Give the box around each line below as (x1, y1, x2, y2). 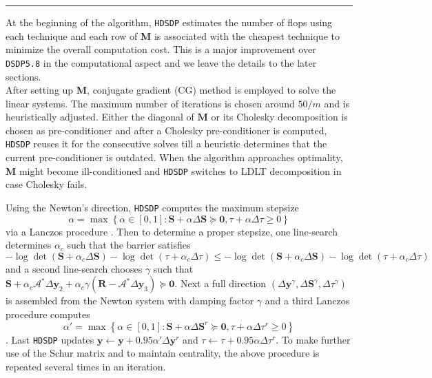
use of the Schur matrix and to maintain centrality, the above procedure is (6, 346, 320, 360)
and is (324, 96, 350, 110)
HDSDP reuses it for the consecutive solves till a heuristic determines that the (6, 136, 327, 151)
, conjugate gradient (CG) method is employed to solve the (87, 83, 336, 97)
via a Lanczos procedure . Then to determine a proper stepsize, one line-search (6, 224, 338, 238)
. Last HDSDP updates (6, 332, 94, 346)
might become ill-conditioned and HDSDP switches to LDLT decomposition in (19, 163, 342, 178)
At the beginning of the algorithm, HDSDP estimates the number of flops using (6, 15, 333, 29)
